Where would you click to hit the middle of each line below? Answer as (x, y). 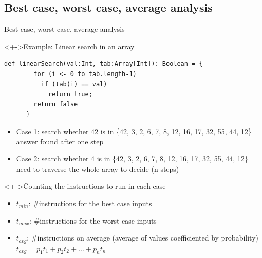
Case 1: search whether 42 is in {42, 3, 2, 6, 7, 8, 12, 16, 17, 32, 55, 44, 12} (134, 131)
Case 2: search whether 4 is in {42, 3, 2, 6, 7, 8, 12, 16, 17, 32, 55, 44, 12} (132, 159)
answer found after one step (60, 141)
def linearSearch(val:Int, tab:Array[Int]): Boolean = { (104, 64)
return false (56, 104)
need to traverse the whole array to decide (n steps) (98, 168)
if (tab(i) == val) (74, 84)
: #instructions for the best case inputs (90, 203)
